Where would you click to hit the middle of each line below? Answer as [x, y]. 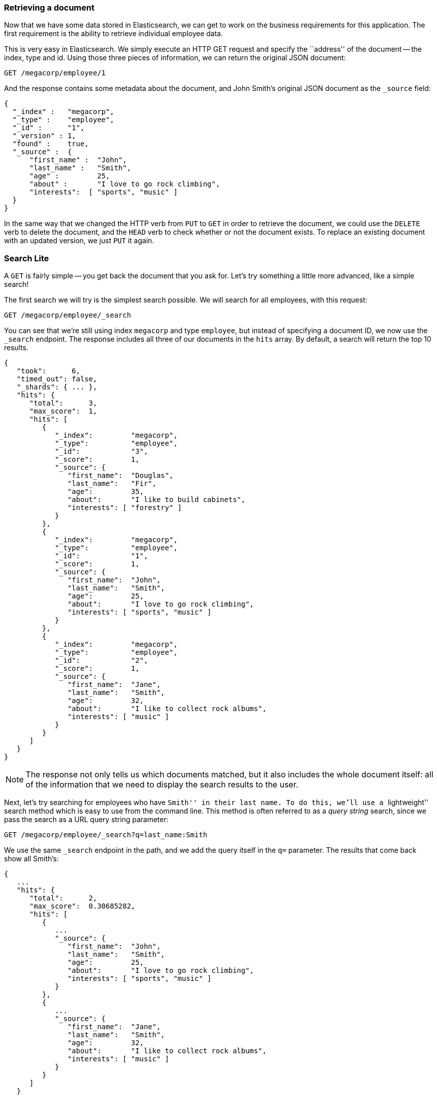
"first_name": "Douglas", [121, 476]
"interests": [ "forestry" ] [125, 508]
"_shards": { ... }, [57, 387]
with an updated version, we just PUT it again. [79, 241]
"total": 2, [63, 898]
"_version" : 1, [44, 136]
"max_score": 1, [63, 411]
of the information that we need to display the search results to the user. [162, 785]
